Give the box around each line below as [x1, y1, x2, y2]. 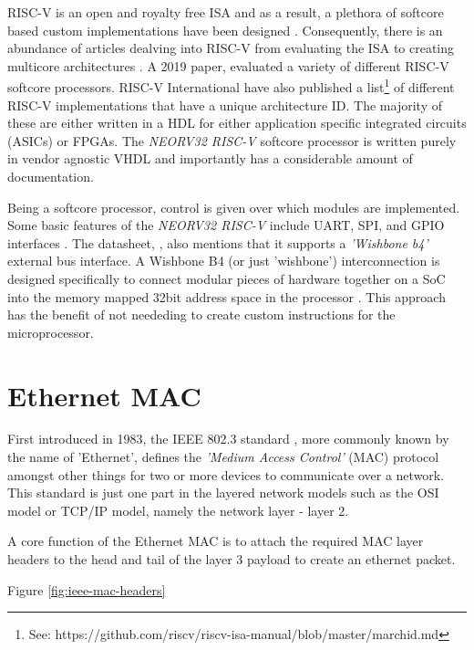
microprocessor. [7, 322, 94, 341]
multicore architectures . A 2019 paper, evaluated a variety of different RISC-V [7, 56, 449, 75]
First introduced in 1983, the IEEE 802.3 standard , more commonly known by [7, 429, 449, 448]
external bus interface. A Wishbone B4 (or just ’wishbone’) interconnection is [7, 251, 440, 270]
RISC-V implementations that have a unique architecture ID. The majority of [7, 95, 442, 114]
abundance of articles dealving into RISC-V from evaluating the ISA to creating [7, 38, 455, 58]
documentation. [7, 167, 94, 185]
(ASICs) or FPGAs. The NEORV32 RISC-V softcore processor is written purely [7, 131, 457, 150]
